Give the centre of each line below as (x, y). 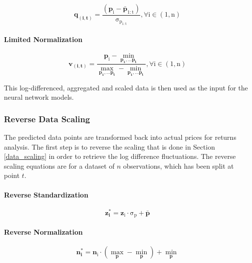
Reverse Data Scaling (47, 119)
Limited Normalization (43, 39)
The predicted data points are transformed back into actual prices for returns (120, 137)
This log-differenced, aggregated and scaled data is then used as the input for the (126, 87)
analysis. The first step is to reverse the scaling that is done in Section (110, 146)
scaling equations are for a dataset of (59, 165)
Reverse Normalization (43, 231)
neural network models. (39, 97)
